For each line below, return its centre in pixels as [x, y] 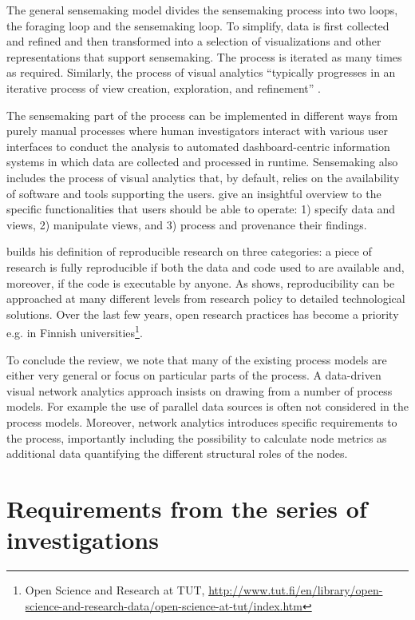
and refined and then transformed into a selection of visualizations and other [194, 41]
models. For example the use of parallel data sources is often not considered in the [208, 406]
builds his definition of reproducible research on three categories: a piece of [189, 251]
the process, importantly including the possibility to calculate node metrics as [197, 437]
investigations [83, 540]
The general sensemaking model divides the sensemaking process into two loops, [202, 10]
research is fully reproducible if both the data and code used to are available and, [206, 266]
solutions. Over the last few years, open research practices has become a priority [203, 314]
